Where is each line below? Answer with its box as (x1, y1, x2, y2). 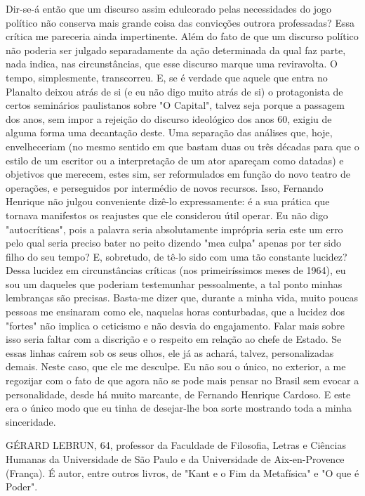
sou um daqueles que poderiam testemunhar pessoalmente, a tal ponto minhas (6, 276, 343, 291)
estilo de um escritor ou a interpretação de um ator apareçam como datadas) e (6, 152, 344, 167)
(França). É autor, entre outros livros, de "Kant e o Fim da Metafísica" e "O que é (6, 465, 359, 480)
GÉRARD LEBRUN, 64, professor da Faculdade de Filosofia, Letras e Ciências (6, 438, 346, 452)
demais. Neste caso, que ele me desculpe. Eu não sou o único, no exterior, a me (6, 359, 346, 374)
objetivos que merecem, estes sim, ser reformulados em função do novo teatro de (6, 167, 350, 181)
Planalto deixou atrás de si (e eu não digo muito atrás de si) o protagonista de (6, 84, 343, 98)
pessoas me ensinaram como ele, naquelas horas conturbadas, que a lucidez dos (6, 304, 345, 319)
